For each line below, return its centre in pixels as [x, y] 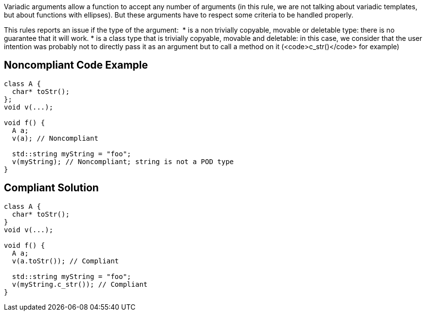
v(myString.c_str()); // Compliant [80, 284]
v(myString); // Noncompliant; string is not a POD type [123, 161]
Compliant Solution [51, 188]
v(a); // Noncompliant [55, 138]
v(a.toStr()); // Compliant [65, 261]
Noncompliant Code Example [76, 65]
